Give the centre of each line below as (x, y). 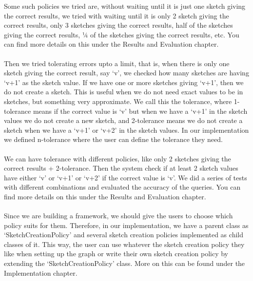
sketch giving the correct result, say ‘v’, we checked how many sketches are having (126, 73)
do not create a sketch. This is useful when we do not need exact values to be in (124, 92)
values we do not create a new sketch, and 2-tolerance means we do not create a (123, 120)
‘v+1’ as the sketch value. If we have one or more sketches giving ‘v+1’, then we (124, 82)
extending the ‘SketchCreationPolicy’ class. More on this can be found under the (125, 263)
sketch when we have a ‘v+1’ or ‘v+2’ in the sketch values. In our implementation (126, 130)
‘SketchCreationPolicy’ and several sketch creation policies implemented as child (124, 235)
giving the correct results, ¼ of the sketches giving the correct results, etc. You (122, 34)
